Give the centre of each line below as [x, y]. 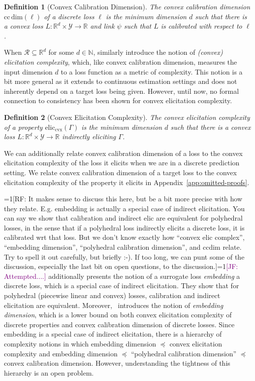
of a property [23, 127]
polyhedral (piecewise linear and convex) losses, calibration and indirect [112, 295]
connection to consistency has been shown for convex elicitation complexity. [118, 100]
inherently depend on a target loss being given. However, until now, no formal [122, 91]
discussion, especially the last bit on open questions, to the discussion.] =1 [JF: [121, 266]
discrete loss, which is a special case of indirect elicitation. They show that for [122, 286]
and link [102, 26]
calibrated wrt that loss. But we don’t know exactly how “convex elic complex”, [124, 237]
